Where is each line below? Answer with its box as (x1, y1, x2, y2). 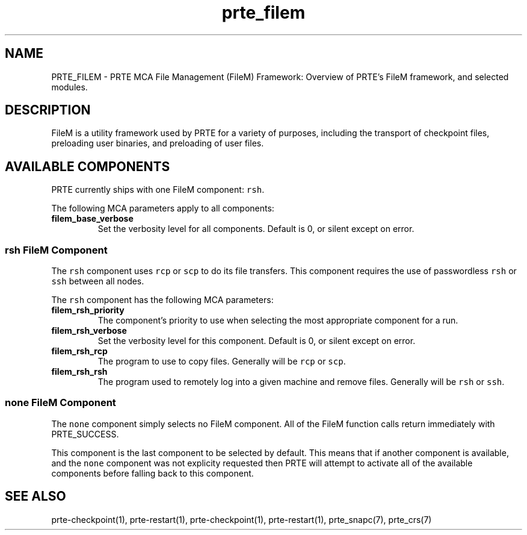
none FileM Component (5, 396, 116, 409)
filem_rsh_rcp (51, 346, 108, 357)
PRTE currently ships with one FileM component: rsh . (51, 184, 265, 195)
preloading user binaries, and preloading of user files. (51, 138, 264, 149)
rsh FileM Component (5, 243, 108, 256)
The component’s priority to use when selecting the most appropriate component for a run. (97, 315, 458, 326)
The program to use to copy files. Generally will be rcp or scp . (97, 356, 346, 367)
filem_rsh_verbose (51, 325, 127, 336)
